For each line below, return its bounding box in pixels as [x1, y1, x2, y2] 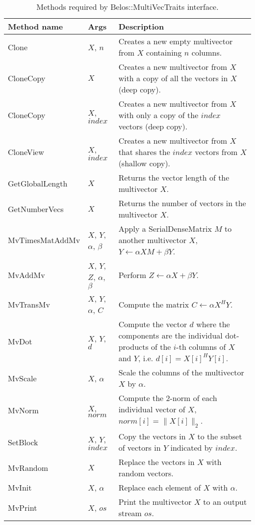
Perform [118, 269, 146, 280]
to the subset [197, 431, 242, 442]
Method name [8, 21, 63, 32]
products [118, 341, 149, 352]
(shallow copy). [118, 157, 171, 169]
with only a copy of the [118, 109, 199, 121]
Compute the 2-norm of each [118, 392, 217, 403]
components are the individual [118, 330, 223, 341]
